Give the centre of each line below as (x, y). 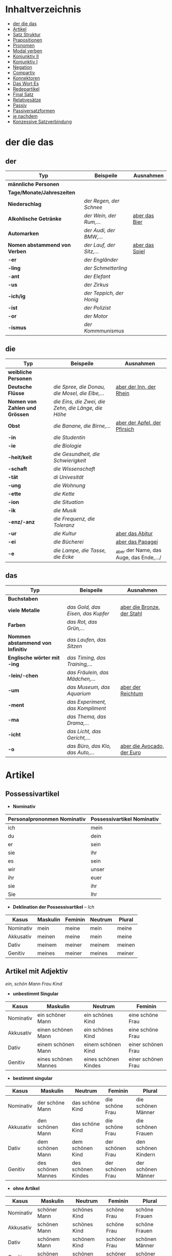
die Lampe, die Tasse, (80, 551)
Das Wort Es (26, 83)
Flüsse (16, 393)
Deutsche (20, 387)
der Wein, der (100, 215)
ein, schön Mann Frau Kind (34, 983)
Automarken (24, 233)
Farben (17, 625)
